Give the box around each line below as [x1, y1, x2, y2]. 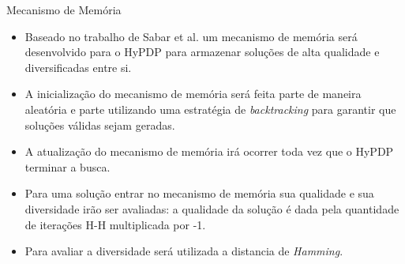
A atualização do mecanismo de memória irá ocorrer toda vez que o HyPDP [24, 143, 394, 160]
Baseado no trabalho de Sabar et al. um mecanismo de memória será [24, 28, 358, 44]
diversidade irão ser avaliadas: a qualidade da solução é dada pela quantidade [24, 200, 399, 217]
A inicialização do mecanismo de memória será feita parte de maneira [24, 85, 362, 102]
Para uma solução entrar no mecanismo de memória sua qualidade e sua [24, 185, 374, 202]
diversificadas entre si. [24, 58, 132, 75]
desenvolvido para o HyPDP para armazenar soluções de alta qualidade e [24, 43, 380, 60]
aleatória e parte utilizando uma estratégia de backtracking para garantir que [24, 100, 396, 117]
